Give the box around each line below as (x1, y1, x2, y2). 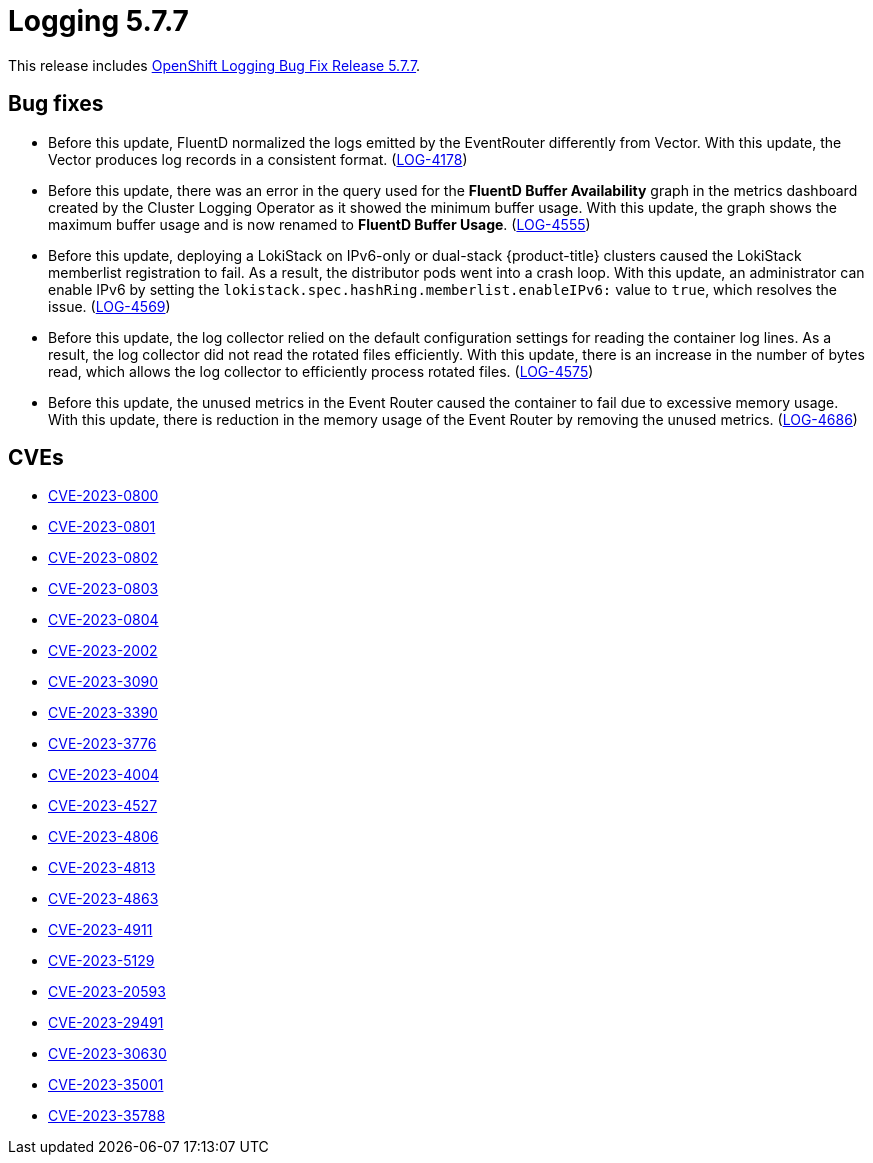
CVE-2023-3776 (48, 735, 157, 753)
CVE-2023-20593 (48, 983, 166, 1001)
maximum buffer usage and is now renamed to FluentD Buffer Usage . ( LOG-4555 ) (48, 215, 591, 233)
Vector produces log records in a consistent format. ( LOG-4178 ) (48, 150, 468, 168)
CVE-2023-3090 (48, 673, 159, 691)
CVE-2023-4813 (48, 859, 156, 877)
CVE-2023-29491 (48, 1014, 164, 1032)
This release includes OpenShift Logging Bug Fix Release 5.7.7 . (8, 56, 421, 74)
